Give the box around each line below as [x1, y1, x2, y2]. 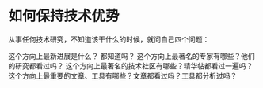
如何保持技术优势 [8, 7, 120, 25]
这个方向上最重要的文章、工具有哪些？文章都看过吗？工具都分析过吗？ [8, 71, 238, 80]
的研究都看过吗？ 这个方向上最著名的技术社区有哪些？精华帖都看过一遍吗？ [8, 60, 253, 71]
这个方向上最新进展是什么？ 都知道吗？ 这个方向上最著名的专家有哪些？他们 [8, 51, 255, 60]
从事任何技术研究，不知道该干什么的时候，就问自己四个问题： [8, 35, 210, 44]
